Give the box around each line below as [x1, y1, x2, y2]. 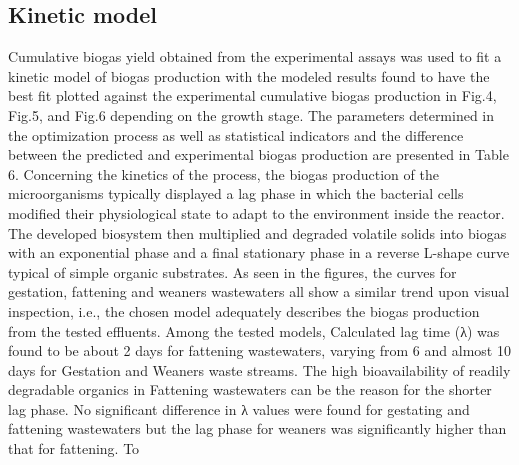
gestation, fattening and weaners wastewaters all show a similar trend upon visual [8, 281, 510, 302]
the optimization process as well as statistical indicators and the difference [8, 124, 464, 145]
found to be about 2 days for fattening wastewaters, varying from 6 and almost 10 [8, 340, 511, 361]
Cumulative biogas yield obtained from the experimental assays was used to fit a [8, 46, 502, 67]
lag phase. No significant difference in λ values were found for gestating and [8, 398, 470, 419]
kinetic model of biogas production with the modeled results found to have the [8, 65, 490, 86]
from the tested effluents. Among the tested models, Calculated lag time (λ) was [8, 320, 500, 341]
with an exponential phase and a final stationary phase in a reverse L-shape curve [8, 242, 510, 263]
